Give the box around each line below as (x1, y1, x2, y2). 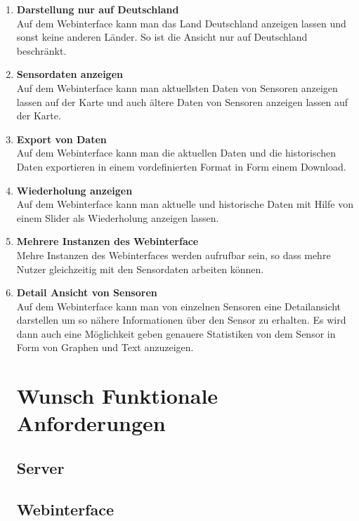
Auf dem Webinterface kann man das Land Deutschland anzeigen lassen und (16, 15, 346, 30)
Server (16, 457, 65, 479)
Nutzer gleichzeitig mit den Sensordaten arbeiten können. (16, 261, 264, 276)
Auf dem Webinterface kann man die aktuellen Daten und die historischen (16, 145, 337, 160)
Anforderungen (16, 409, 166, 437)
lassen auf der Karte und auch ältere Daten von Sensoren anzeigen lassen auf (16, 94, 348, 109)
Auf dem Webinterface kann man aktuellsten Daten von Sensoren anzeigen (16, 80, 338, 95)
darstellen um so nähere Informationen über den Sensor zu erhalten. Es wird (16, 312, 346, 327)
